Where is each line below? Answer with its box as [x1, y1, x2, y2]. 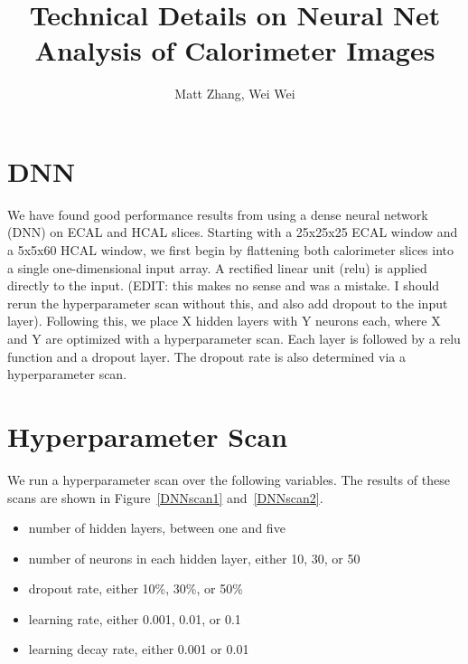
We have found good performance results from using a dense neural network [7, 204, 428, 223]
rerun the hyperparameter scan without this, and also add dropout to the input [7, 293, 448, 312]
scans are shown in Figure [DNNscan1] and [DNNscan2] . [7, 488, 323, 507]
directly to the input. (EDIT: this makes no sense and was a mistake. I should [7, 276, 440, 295]
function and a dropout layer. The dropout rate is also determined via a [7, 346, 406, 365]
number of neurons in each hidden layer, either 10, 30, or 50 [28, 548, 360, 567]
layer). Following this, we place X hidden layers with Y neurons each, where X [7, 311, 441, 330]
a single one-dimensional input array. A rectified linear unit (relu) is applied [7, 258, 427, 277]
